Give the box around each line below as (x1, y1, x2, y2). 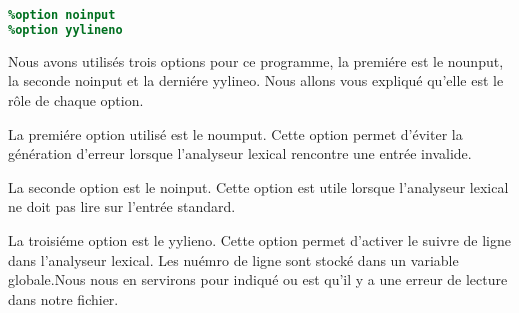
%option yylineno (8, 22, 123, 37)
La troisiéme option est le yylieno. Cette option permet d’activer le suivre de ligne (8, 229, 511, 250)
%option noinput (8, 8, 116, 22)
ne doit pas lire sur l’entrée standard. (8, 196, 236, 217)
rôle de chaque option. (8, 89, 144, 110)
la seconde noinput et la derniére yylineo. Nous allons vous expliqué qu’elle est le (8, 70, 504, 91)
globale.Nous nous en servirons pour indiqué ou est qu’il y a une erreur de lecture (8, 269, 508, 290)
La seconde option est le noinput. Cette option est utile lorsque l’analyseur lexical (8, 176, 509, 197)
